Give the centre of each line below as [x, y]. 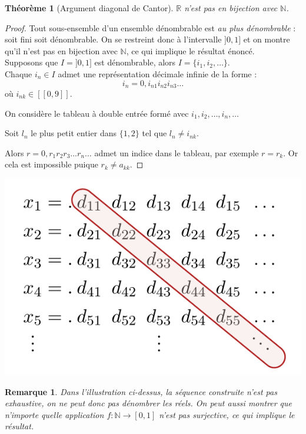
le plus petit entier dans [74, 133]
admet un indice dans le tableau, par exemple [177, 152]
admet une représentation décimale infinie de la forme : [157, 73]
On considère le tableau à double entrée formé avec [97, 113]
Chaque [19, 73]
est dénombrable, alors [135, 62]
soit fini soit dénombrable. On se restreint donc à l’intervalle [113, 39]
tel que [154, 133]
